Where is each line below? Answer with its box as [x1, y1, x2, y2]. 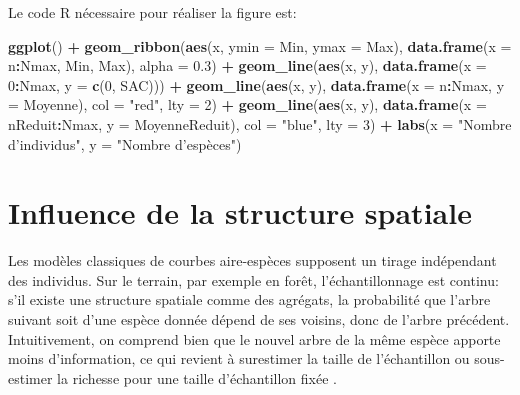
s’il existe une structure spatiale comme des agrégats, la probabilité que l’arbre [8, 289, 491, 310]
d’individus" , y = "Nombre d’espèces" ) [8, 133, 242, 154]
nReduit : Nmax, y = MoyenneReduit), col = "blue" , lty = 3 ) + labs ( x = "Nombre [8, 113, 512, 134]
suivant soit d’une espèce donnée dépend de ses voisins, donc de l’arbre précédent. [8, 309, 510, 330]
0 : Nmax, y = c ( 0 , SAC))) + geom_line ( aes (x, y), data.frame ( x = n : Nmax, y [8, 74, 505, 95]
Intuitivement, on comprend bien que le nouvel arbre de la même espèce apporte [8, 328, 501, 349]
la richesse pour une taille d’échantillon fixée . [57, 367, 337, 388]
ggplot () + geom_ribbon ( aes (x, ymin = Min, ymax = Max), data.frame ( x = [8, 35, 512, 56]
